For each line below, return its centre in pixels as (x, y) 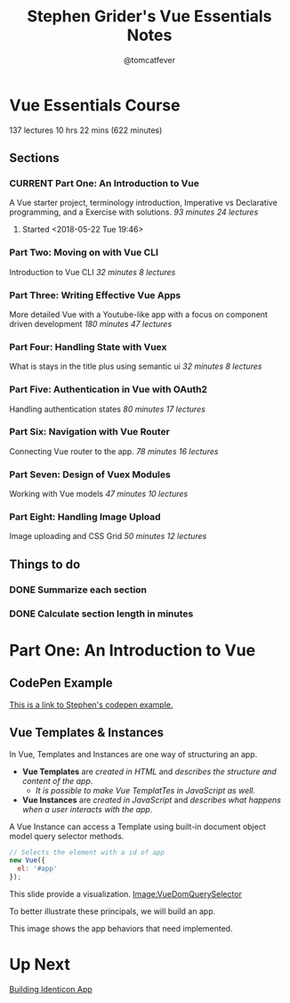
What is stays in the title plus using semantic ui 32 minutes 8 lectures (136, 366)
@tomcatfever (149, 60)
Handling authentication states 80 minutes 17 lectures (108, 409)
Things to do (45, 564)
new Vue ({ (28, 860)
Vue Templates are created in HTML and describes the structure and (149, 771)
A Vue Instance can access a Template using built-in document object (138, 827)
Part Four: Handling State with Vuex (88, 347)
